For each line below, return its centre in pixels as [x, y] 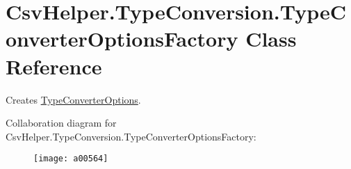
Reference [54, 66]
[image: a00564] [71, 159]
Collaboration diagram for [61, 123]
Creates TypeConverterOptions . [73, 99]
